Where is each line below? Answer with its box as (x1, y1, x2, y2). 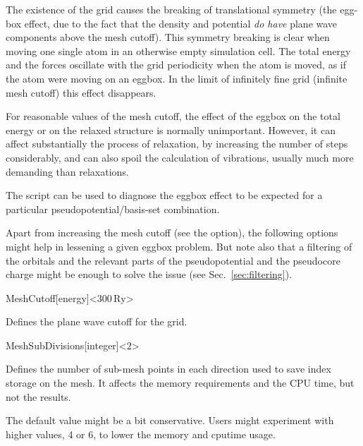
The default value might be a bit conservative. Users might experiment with (6, 413, 334, 428)
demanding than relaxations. (6, 164, 129, 179)
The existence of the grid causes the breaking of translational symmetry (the (6, 2, 337, 16)
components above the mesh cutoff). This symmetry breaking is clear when (6, 30, 330, 44)
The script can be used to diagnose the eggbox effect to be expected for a (6, 188, 323, 203)
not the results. (6, 389, 71, 404)
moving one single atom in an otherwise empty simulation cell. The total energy (6, 43, 351, 58)
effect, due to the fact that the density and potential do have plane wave (24, 16, 338, 30)
